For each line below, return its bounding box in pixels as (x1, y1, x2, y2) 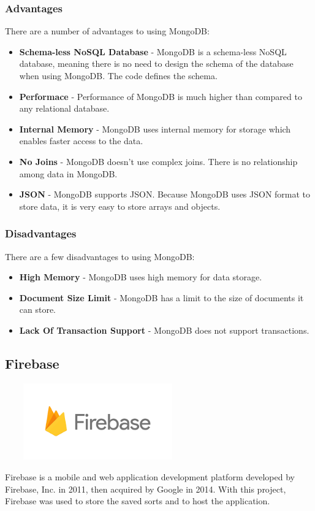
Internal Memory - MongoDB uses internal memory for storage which (19, 122, 291, 135)
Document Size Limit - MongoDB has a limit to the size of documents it (19, 291, 304, 304)
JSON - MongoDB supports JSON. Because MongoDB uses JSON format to (19, 188, 311, 201)
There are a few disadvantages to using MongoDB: (5, 250, 195, 263)
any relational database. (19, 102, 110, 115)
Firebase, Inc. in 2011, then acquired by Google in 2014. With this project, (5, 482, 286, 495)
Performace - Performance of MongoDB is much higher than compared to (19, 90, 302, 102)
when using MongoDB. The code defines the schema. (19, 69, 218, 82)
